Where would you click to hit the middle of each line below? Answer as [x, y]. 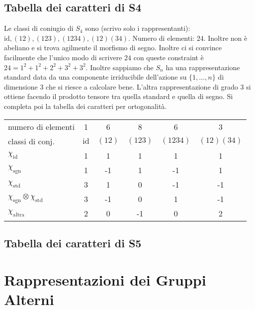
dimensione [21, 86]
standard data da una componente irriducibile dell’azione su [95, 77]
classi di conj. [31, 141]
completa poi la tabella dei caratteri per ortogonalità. [85, 106]
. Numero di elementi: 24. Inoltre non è [188, 38]
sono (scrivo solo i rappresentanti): [138, 28]
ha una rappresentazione [203, 67]
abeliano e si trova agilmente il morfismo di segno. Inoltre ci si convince [113, 48]
